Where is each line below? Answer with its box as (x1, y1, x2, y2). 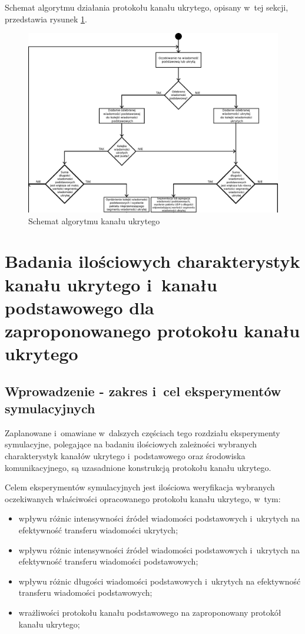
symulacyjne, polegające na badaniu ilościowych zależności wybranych (5, 438, 257, 450)
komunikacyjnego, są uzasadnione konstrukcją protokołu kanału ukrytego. (5, 461, 271, 473)
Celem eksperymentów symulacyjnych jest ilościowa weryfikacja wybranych (5, 481, 275, 493)
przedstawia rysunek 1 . (5, 12, 87, 25)
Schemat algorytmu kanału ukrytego (28, 214, 160, 227)
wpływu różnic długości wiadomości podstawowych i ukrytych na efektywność (18, 575, 301, 587)
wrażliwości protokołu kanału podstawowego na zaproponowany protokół (18, 606, 281, 618)
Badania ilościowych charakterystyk (5, 249, 300, 273)
